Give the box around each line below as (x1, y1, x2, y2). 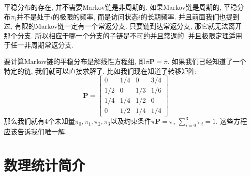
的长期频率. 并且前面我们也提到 (140, 11, 239, 21)
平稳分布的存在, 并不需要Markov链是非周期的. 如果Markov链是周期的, (4, 2, 221, 12)
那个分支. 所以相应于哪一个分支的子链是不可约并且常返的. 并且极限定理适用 (4, 30, 243, 40)
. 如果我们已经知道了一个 (167, 56, 247, 66)
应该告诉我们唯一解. (4, 127, 67, 137)
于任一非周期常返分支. (4, 40, 74, 50)
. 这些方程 (216, 116, 247, 126)
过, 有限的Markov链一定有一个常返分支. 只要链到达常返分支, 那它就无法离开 (4, 21, 242, 31)
